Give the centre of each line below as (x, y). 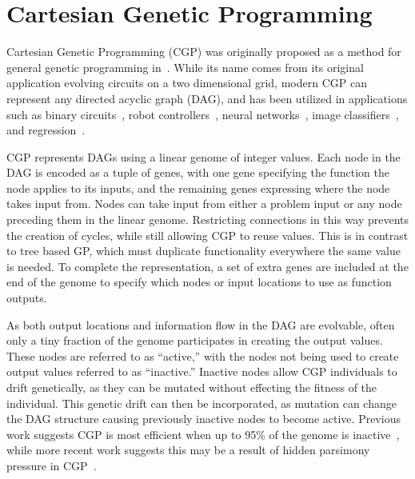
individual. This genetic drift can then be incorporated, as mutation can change (202, 403)
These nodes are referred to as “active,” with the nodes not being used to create (203, 355)
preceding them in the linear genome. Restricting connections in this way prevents (208, 220)
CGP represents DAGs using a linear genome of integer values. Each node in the (204, 156)
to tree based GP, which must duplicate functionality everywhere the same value (204, 251)
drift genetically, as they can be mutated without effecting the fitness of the (192, 387)
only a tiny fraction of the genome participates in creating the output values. (195, 340)
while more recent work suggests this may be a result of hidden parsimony (188, 450)
